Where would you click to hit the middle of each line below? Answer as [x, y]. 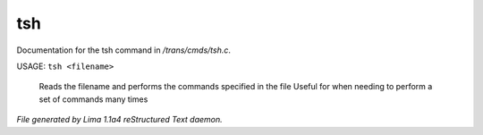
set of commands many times [93, 99]
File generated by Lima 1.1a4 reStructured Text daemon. [119, 120]
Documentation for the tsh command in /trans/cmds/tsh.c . [124, 50]
